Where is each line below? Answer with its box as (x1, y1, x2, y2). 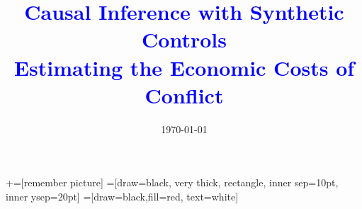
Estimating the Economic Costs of (13, 52, 355, 81)
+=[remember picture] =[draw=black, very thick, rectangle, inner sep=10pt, (6, 175, 339, 190)
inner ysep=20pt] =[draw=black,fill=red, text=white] (6, 188, 239, 203)
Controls (142, 25, 227, 54)
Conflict (145, 80, 224, 109)
